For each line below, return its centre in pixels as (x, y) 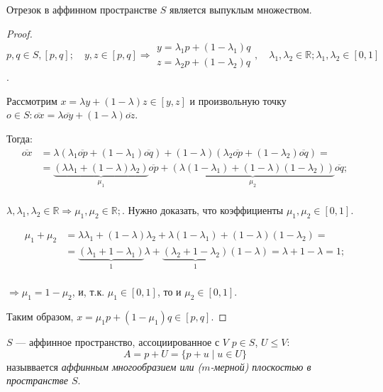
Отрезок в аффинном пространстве (82, 9)
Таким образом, (40, 317)
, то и (169, 292)
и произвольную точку (238, 100)
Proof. (20, 33)
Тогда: (20, 139)
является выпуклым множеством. (241, 9)
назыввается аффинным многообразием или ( (104, 366)
